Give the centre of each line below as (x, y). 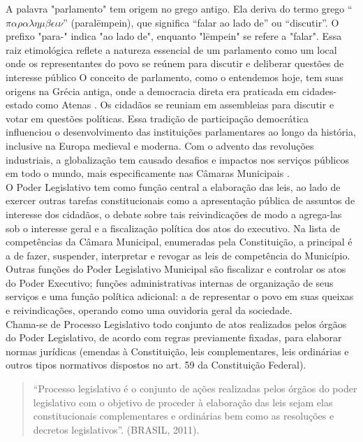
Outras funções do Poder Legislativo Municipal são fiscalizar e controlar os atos (176, 269)
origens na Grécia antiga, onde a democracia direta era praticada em (153, 91)
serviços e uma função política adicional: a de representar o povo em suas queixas (180, 296)
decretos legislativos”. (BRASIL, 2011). (116, 429)
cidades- (320, 91)
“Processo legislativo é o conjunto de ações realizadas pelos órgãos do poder (195, 388)
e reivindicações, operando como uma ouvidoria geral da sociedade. (149, 310)
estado (19, 105)
